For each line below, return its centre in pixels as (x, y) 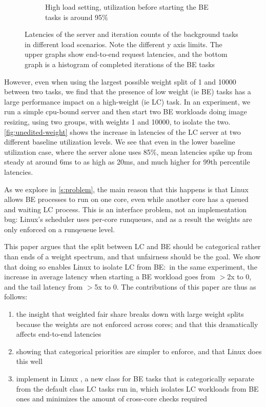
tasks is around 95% (77, 17)
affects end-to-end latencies (59, 334)
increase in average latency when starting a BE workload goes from (110, 277)
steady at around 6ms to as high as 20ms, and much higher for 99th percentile (127, 162)
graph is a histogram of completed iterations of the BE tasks (120, 64)
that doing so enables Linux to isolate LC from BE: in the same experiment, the (131, 266)
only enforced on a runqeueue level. (59, 229)
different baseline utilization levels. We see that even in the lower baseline (120, 142)
